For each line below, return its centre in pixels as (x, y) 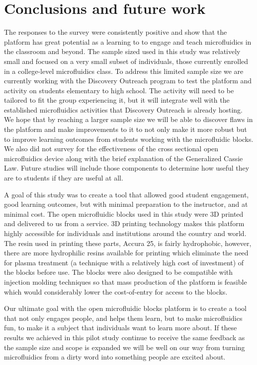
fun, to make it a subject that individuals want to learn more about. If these (121, 328)
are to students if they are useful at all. (64, 178)
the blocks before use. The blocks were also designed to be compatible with (119, 272)
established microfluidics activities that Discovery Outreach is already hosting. (124, 109)
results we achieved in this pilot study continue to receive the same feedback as (125, 337)
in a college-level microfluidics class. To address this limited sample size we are (124, 71)
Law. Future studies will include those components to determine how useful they (127, 168)
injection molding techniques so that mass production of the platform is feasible (126, 281)
